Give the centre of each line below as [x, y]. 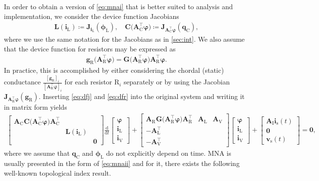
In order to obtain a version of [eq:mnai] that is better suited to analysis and [118, 6]
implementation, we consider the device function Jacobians [92, 16]
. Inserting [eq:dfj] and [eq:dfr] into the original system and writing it [142, 96]
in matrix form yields [36, 107]
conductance [22, 82]
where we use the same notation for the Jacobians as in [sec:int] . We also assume [124, 39]
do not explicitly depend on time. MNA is [169, 153]
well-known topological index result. [57, 173]
